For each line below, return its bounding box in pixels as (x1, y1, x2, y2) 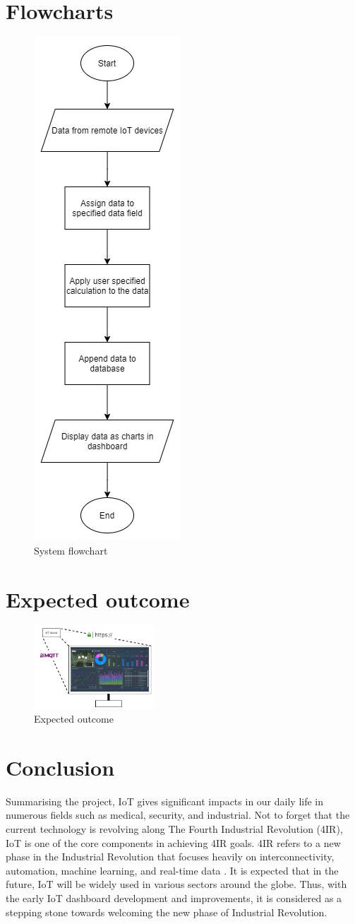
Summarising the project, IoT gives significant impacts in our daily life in (6, 793, 324, 808)
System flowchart (34, 543, 108, 557)
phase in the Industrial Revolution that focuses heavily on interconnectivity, (6, 849, 335, 864)
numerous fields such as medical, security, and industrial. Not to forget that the (6, 807, 350, 822)
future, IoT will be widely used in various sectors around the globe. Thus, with (6, 877, 347, 892)
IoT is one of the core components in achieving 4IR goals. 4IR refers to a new (6, 835, 341, 850)
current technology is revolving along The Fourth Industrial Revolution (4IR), (6, 822, 343, 836)
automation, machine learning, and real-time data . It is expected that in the (6, 863, 339, 877)
